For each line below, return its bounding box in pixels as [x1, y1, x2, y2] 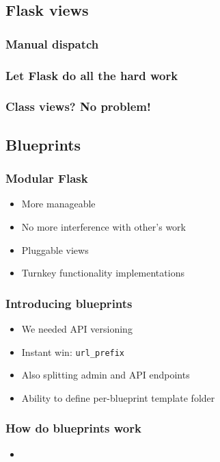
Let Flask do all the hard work [5, 66, 178, 84]
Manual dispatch [5, 35, 99, 52]
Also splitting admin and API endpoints [21, 368, 190, 382]
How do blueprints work [5, 420, 141, 437]
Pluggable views [21, 242, 89, 257]
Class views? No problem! [5, 98, 151, 115]
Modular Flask [5, 170, 88, 187]
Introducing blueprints [5, 294, 133, 311]
